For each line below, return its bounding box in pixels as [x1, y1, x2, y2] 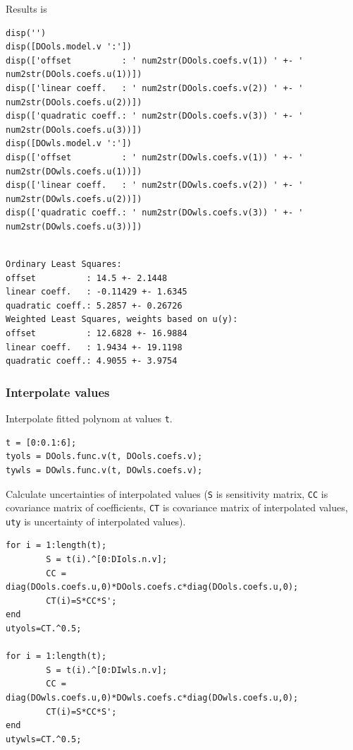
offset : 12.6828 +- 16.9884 [6, 328, 187, 339]
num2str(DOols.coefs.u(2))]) [6, 97, 142, 107]
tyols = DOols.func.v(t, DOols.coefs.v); [6, 451, 203, 462]
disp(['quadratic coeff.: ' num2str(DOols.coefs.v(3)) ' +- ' [6, 111, 304, 121]
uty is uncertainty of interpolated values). [6, 513, 186, 528]
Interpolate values [6, 383, 110, 400]
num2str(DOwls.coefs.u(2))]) [6, 194, 142, 204]
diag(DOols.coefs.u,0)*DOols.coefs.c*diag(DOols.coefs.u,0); [6, 582, 299, 593]
